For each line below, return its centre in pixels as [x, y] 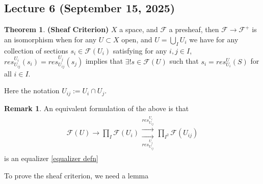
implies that [104, 61]
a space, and [139, 29]
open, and [137, 39]
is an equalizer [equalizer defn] [51, 158]
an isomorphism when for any [50, 39]
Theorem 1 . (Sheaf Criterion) [57, 29]
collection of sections [36, 50]
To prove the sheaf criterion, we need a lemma [76, 175]
